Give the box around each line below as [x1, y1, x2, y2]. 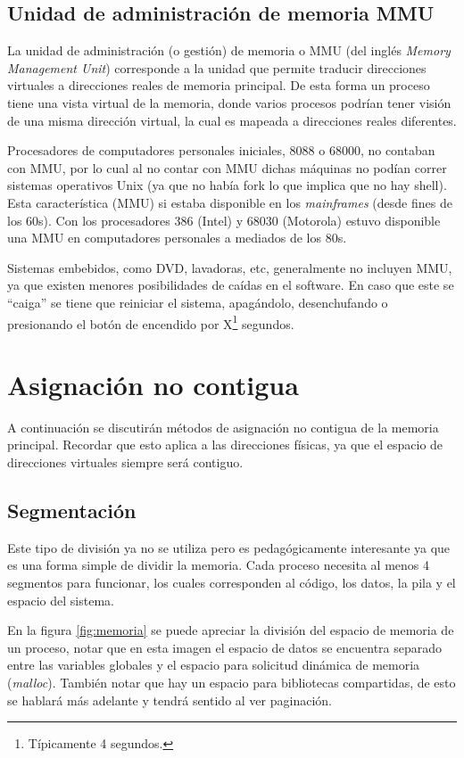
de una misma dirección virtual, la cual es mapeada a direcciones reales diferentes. [7, 111, 457, 129]
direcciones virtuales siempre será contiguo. [7, 453, 244, 472]
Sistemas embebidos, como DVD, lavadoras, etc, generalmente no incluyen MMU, [7, 258, 452, 276]
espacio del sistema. [7, 590, 114, 609]
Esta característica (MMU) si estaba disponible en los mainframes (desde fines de [7, 193, 452, 211]
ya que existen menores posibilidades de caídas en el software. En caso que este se [7, 276, 454, 294]
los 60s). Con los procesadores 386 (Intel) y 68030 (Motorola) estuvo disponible [7, 210, 441, 229]
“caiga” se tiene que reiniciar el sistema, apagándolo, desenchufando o [7, 292, 388, 311]
